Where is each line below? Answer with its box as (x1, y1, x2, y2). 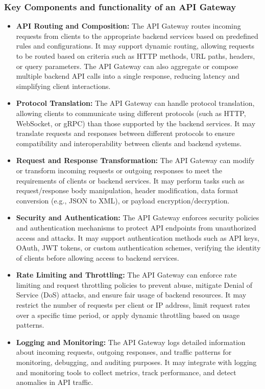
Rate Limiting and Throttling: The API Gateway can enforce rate (16, 269, 237, 280)
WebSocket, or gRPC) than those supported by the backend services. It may (16, 118, 256, 128)
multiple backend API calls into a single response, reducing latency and (16, 71, 240, 81)
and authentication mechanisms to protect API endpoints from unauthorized (16, 222, 256, 233)
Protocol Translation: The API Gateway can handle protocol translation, (16, 98, 255, 108)
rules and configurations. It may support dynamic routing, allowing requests (16, 40, 254, 51)
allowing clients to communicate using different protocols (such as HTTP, (16, 107, 246, 118)
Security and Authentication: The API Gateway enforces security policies (16, 212, 259, 223)
